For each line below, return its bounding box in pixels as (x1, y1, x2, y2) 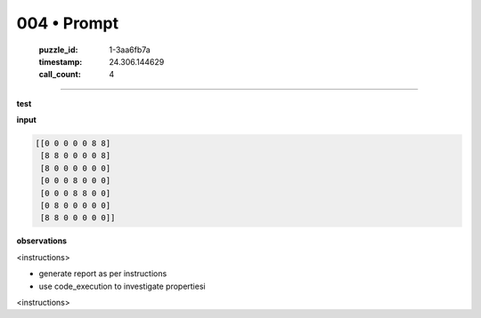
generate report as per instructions (38, 268, 167, 279)
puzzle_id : (38, 44, 78, 55)
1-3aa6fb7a (109, 44, 151, 55)
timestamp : (38, 56, 83, 67)
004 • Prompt (16, 13, 119, 33)
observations (16, 235, 67, 246)
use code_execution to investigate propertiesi (38, 281, 206, 291)
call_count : (38, 69, 82, 80)
